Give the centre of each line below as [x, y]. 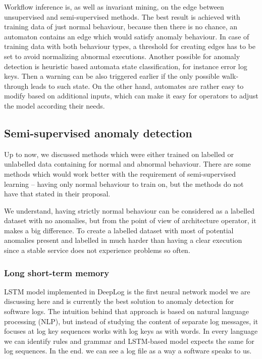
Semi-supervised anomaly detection [98, 133]
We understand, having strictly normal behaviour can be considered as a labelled [129, 210]
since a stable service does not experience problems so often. [97, 250]
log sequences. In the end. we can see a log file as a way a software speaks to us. [128, 351]
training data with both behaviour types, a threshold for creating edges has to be [130, 46]
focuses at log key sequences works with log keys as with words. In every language [131, 331]
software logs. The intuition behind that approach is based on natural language [127, 311]
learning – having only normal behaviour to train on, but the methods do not [124, 184]
